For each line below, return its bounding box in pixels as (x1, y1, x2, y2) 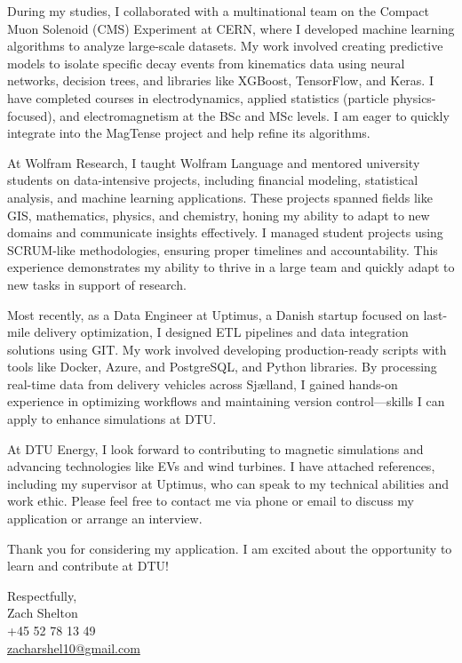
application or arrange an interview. (7, 509, 203, 528)
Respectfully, (7, 586, 77, 604)
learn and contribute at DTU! (7, 556, 169, 575)
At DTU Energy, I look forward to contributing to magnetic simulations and (7, 439, 424, 458)
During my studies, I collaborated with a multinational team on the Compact (7, 2, 429, 20)
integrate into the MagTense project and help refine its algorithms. (7, 124, 370, 142)
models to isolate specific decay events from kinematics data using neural (7, 53, 405, 72)
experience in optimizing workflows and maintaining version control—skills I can (7, 392, 445, 411)
